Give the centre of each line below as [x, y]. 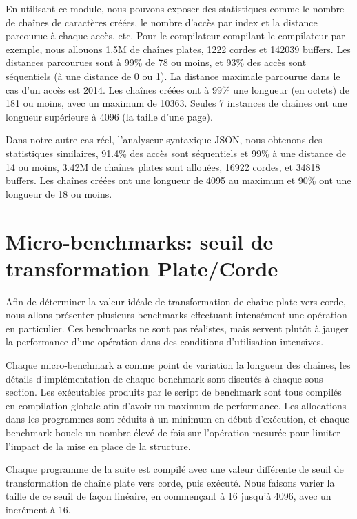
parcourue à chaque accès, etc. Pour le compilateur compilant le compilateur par [175, 35]
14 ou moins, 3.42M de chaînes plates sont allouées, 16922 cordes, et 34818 [163, 166]
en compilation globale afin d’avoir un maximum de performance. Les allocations [176, 405]
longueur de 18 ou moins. [59, 193]
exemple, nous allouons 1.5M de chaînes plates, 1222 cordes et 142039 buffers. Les [178, 49]
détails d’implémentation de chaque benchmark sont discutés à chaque [154, 378]
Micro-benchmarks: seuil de [140, 241]
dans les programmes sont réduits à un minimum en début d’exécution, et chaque [177, 419]
